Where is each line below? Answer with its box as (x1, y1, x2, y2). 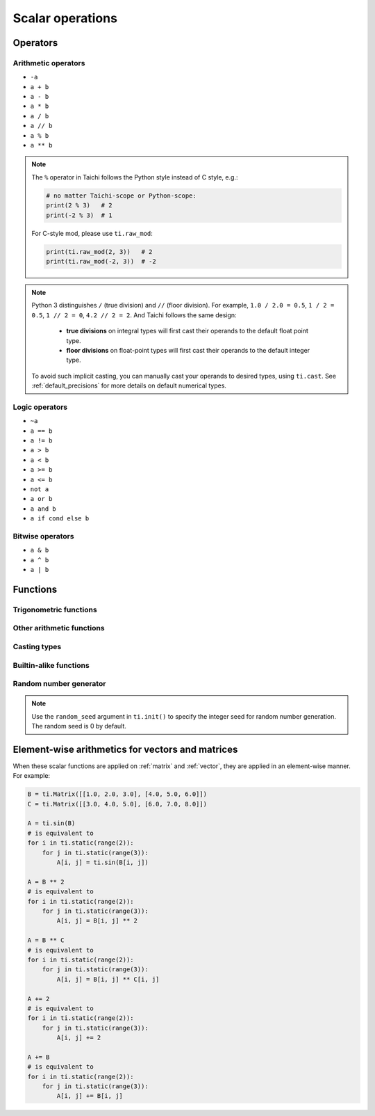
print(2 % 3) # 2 (46, 202, 112, 209)
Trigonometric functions (12, 605, 97, 614)
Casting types (12, 641, 62, 651)
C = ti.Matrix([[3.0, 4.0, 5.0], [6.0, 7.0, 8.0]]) (27, 800, 208, 808)
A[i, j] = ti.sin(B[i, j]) (56, 859, 149, 866)
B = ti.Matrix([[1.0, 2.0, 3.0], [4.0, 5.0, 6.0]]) (27, 790, 208, 798)
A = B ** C (27, 936, 65, 944)
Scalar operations (12, 10, 118, 26)
